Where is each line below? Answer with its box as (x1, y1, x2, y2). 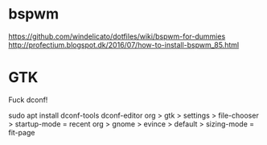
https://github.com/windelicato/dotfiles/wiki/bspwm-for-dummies (8, 31, 226, 41)
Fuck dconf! (8, 94, 48, 105)
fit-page (8, 127, 35, 137)
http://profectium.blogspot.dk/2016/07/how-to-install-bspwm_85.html (8, 39, 240, 49)
